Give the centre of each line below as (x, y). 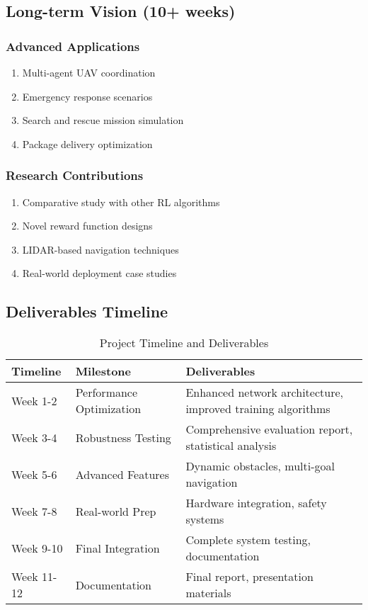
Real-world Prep (116, 511)
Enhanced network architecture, (264, 392)
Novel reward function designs (87, 226)
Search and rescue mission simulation (103, 120)
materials (208, 593)
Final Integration (117, 548)
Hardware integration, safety (256, 503)
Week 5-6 (34, 474)
